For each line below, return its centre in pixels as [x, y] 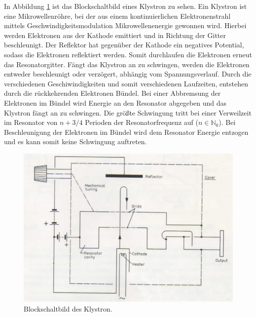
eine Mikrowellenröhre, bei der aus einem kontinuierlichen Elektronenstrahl [117, 16]
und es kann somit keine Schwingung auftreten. [75, 141]
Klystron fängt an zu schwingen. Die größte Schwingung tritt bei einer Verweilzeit [128, 112]
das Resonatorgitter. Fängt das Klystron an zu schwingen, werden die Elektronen [127, 64]
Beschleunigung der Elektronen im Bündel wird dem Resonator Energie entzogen [126, 132]
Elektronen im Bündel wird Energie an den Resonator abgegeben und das [115, 102]
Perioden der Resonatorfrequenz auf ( [142, 122]
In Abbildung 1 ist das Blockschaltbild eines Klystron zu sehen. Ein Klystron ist [126, 6]
